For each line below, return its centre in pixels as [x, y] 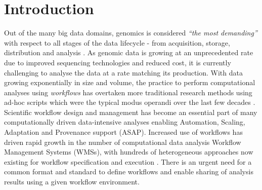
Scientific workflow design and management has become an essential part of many [131, 112]
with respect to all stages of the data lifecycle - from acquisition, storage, [117, 42]
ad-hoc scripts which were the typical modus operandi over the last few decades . [130, 102]
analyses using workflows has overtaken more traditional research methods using [128, 92]
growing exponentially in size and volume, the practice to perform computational [130, 82]
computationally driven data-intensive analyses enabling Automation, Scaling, [125, 122]
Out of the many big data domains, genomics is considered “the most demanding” [131, 33]
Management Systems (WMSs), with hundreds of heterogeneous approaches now [129, 152]
